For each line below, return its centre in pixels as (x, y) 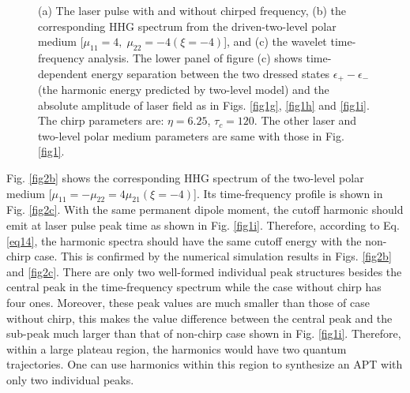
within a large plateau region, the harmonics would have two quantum (177, 348)
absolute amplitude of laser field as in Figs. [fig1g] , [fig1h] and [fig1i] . (204, 105)
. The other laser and (305, 120)
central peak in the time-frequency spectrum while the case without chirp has (194, 287)
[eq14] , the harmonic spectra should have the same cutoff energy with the (184, 240)
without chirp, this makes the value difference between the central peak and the (199, 318)
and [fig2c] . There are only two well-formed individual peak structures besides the (204, 271)
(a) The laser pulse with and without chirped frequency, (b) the (192, 10)
